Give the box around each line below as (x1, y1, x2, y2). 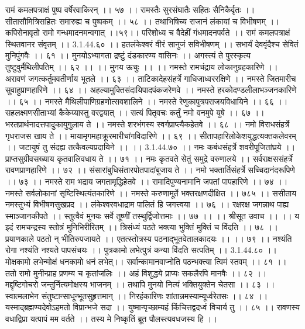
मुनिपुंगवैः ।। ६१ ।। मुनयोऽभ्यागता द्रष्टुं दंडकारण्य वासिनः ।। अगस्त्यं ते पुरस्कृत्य (5, 49, 251, 61)
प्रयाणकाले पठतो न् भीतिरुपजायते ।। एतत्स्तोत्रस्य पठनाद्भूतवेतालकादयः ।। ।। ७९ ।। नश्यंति (5, 232, 292, 244)
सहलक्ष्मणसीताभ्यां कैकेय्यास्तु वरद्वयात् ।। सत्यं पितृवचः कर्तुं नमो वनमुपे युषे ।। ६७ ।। (5, 106, 265, 119)
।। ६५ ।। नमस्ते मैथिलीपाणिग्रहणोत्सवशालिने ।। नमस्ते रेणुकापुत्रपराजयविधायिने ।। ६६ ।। (5, 95, 288, 107)
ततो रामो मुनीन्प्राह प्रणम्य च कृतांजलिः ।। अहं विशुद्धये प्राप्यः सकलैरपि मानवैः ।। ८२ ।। (5, 266, 267, 279)
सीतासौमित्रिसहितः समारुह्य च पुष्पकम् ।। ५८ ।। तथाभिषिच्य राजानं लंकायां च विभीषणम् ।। (5, 15, 280, 27)
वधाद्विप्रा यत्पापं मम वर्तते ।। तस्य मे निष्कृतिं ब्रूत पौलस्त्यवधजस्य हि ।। (5, 313, 217, 325)
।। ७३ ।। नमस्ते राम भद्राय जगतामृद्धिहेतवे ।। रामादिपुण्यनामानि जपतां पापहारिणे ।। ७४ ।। (5, 175, 288, 187)
